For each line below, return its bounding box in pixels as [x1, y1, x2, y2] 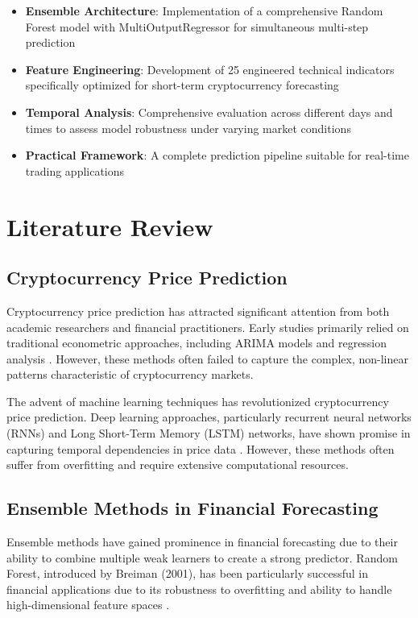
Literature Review [6, 209, 213, 243]
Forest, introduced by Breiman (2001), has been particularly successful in [6, 565, 368, 582]
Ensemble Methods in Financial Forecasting [6, 496, 379, 521]
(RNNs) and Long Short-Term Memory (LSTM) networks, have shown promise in [6, 425, 411, 442]
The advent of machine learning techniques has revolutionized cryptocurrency [6, 392, 389, 409]
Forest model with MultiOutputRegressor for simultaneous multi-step [25, 18, 369, 35]
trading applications [25, 162, 125, 179]
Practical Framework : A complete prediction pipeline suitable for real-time [25, 147, 409, 164]
